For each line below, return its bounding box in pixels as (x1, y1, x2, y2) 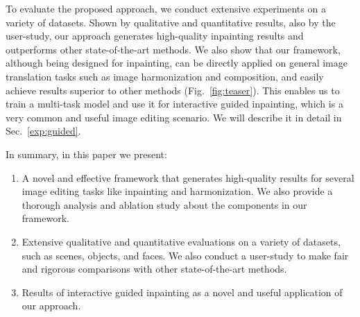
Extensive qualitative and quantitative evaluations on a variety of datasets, (22, 234, 341, 248)
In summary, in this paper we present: (6, 146, 167, 161)
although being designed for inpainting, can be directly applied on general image (6, 55, 348, 70)
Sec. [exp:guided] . (6, 123, 81, 138)
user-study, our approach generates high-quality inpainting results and (6, 28, 304, 43)
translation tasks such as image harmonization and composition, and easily (6, 69, 324, 83)
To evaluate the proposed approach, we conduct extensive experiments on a (6, 1, 326, 15)
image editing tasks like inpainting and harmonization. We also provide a (22, 184, 333, 198)
